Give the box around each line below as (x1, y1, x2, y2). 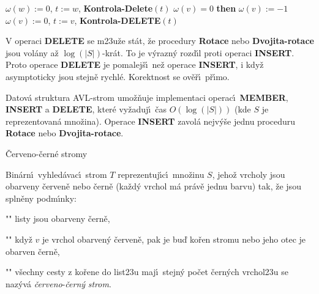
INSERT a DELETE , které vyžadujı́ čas (6, 103, 167, 116)
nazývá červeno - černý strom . (6, 277, 111, 290)
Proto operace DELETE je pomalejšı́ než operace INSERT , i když (6, 58, 264, 71)
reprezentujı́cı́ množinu (118, 167, 205, 180)
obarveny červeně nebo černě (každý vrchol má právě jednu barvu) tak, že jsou (6, 180, 301, 193)
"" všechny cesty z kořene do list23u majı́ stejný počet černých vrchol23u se (6, 265, 289, 278)
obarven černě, (6, 244, 60, 257)
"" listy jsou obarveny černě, (6, 212, 110, 225)
